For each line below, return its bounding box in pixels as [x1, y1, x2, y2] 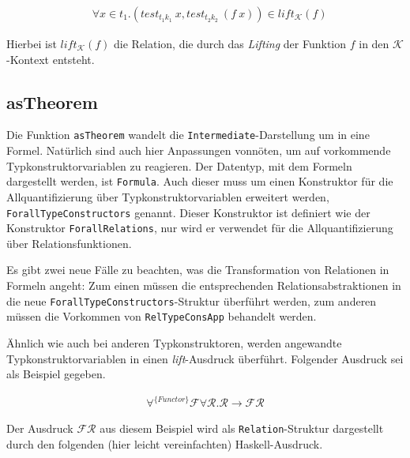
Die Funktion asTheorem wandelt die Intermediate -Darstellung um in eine [6, 126, 370, 143]
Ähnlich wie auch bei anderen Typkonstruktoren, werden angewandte [6, 334, 342, 351]
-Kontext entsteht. [6, 51, 95, 67]
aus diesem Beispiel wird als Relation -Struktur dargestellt [100, 420, 384, 437]
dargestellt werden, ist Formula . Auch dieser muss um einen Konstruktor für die [6, 173, 393, 190]
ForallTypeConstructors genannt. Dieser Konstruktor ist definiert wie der [6, 204, 371, 220]
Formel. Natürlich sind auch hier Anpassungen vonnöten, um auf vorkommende [6, 142, 391, 159]
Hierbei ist [6, 36, 57, 52]
